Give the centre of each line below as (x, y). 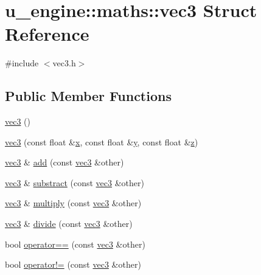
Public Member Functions (88, 96)
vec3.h (64, 63)
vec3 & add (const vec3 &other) (64, 162)
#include (22, 63)
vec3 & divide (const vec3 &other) (69, 224)
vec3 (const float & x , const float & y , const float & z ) (102, 141)
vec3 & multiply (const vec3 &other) (73, 203)
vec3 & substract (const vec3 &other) (75, 182)
